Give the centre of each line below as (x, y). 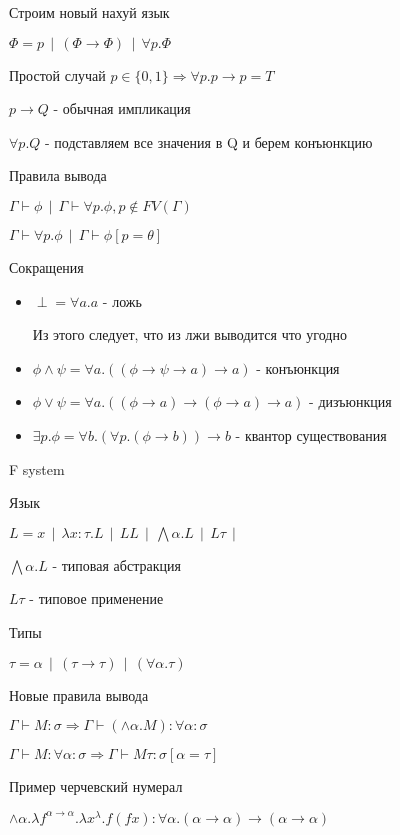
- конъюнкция (298, 367)
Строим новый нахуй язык (89, 12)
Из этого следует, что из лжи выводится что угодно (189, 334)
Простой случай (57, 74)
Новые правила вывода (79, 694)
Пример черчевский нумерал (96, 786)
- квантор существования (311, 434)
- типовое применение (96, 598)
